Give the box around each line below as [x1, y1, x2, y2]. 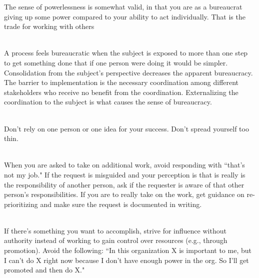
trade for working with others [4, 21, 94, 31]
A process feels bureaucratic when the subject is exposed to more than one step [4, 47, 248, 58]
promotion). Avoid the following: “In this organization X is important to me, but [4, 245, 251, 255]
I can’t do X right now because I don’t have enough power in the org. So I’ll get [4, 254, 249, 265]
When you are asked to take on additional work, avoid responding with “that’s [4, 159, 245, 170]
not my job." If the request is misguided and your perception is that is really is [4, 169, 245, 179]
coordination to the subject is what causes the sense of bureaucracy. [4, 96, 212, 107]
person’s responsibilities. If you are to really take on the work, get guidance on [4, 189, 244, 199]
